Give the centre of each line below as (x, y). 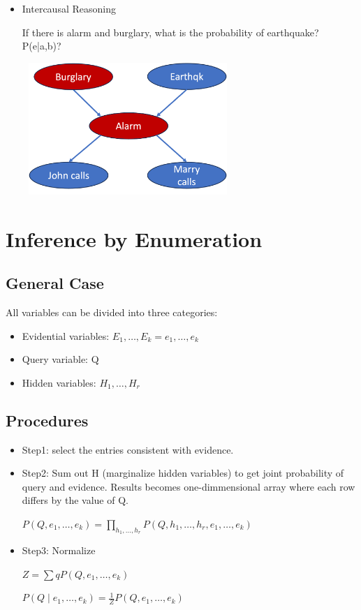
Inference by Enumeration (134, 238)
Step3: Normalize (59, 550)
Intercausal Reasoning (69, 8)
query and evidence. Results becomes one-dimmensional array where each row (189, 486)
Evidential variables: (66, 335)
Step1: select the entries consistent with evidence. (128, 449)
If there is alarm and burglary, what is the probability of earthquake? (170, 32)
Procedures (47, 420)
